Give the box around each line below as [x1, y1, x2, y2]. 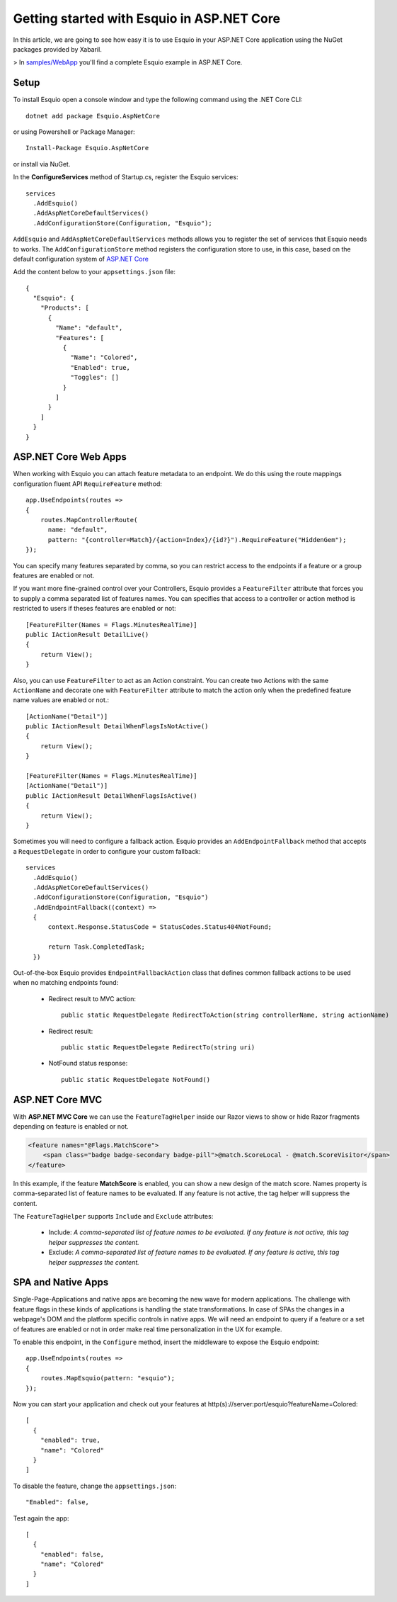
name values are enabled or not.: [13, 696, 110, 704]
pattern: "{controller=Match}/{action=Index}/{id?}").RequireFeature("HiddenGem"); [47, 536, 347, 543]
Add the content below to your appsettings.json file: [13, 268, 176, 276]
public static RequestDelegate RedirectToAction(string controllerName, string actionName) [61, 1011, 389, 1020]
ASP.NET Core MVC [13, 1093, 103, 1105]
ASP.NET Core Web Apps [13, 451, 127, 463]
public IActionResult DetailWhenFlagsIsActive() [25, 791, 197, 800]
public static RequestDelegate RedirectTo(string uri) [61, 1044, 255, 1051]
